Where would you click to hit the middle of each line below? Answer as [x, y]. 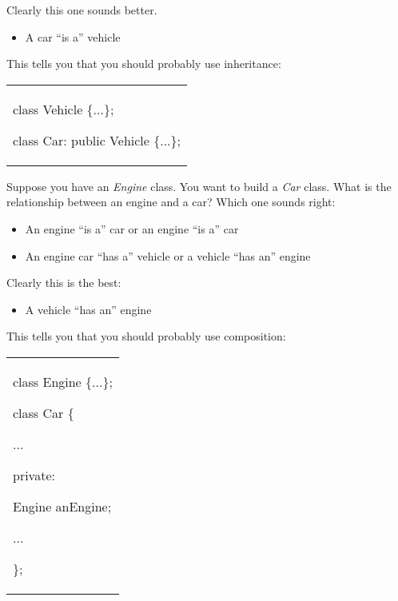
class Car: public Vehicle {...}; [97, 140]
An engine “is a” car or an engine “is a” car [132, 228]
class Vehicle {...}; [64, 109]
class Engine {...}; [63, 381]
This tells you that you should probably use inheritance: [144, 64]
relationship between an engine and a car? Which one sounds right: [171, 202]
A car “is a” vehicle [73, 36]
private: [34, 475]
